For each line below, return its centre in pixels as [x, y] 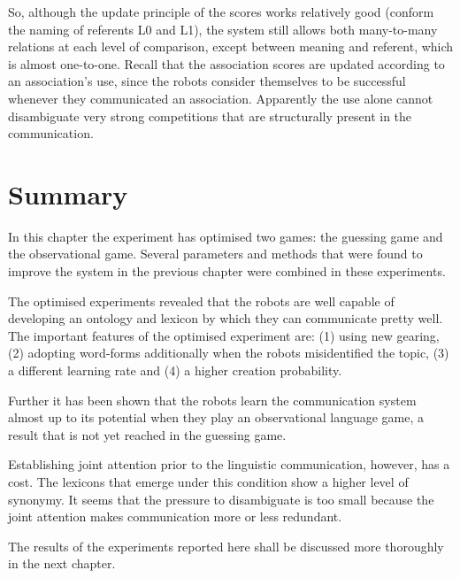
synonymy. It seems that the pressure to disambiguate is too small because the [221, 499]
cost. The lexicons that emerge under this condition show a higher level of [208, 482]
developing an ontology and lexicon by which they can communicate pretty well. [226, 318]
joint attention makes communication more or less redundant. [175, 516]
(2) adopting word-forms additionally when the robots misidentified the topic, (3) [229, 353]
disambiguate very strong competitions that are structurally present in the [210, 116]
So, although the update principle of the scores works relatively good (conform [221, 12]
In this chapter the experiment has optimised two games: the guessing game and [226, 236]
